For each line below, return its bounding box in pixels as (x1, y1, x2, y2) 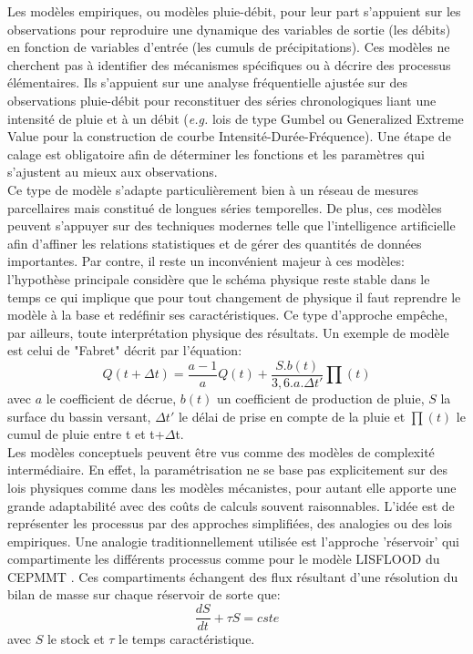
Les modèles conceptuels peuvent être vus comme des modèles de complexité (7, 442, 435, 461)
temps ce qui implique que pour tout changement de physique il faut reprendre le (7, 287, 461, 306)
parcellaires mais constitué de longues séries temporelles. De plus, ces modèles (7, 198, 442, 217)
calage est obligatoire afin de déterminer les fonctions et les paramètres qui (7, 144, 425, 163)
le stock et (46, 629, 105, 649)
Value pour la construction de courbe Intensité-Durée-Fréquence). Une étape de (7, 127, 451, 146)
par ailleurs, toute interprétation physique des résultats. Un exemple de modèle (7, 322, 449, 342)
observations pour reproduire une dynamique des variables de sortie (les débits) (7, 19, 451, 38)
